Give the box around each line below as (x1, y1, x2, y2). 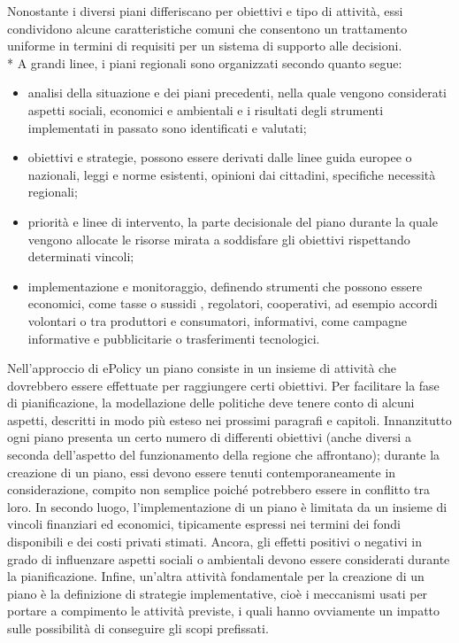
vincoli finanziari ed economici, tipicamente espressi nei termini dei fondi (7, 515, 401, 533)
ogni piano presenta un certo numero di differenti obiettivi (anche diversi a (7, 428, 411, 446)
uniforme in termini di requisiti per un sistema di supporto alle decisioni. (7, 36, 402, 55)
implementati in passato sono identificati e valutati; (27, 118, 307, 136)
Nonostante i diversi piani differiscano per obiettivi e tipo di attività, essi (7, 2, 403, 19)
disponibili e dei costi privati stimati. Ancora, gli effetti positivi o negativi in (7, 532, 423, 551)
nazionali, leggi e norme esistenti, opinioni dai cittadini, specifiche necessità (27, 165, 436, 183)
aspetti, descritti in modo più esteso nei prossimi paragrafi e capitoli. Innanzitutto (7, 410, 452, 429)
